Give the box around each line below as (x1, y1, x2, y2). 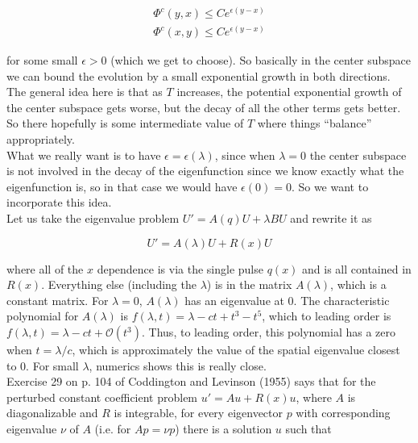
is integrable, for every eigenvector (114, 404, 283, 421)
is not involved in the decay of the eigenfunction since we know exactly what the (6, 162, 404, 179)
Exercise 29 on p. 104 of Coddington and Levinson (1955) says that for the (6, 373, 376, 390)
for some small (6, 52, 78, 69)
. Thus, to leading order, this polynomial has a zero (142, 324, 396, 340)
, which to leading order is (262, 307, 391, 324)
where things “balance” (257, 115, 372, 132)
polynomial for (6, 307, 79, 324)
